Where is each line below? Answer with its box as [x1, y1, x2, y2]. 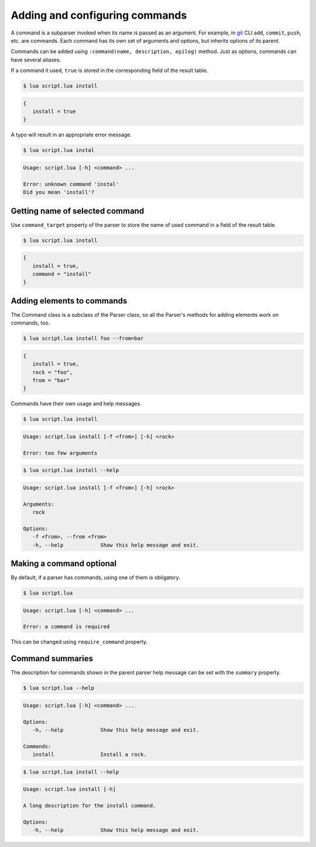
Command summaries [11, 654, 94, 663]
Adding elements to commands [11, 296, 128, 306]
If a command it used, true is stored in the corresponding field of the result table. [11, 67, 208, 74]
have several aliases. [11, 56, 61, 63]
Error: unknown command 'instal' [23, 181, 119, 187]
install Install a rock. [32, 751, 147, 758]
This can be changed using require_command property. [11, 638, 148, 645]
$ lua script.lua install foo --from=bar [23, 335, 144, 342]
